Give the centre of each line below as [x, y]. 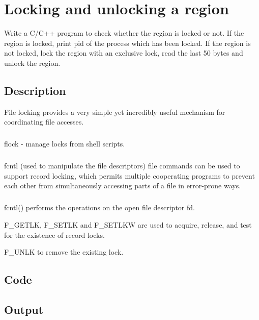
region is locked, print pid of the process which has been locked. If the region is [127, 43]
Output [24, 309]
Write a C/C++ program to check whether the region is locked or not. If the [124, 33]
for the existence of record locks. [54, 235]
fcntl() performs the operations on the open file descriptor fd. [99, 207]
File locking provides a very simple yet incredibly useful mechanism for [115, 112]
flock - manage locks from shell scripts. [65, 144]
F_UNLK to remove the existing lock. [64, 252]
